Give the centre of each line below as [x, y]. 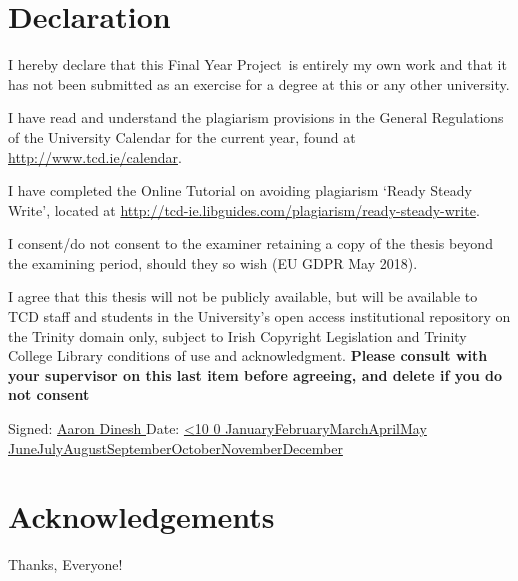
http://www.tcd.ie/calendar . [95, 156]
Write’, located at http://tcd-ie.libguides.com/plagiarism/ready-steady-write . [244, 209]
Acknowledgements [141, 516]
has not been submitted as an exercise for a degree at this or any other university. [259, 83]
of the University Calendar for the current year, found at [182, 136]
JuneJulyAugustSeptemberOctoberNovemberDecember [175, 447]
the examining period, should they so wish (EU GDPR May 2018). [213, 262]
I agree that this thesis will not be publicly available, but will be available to [243, 296]
